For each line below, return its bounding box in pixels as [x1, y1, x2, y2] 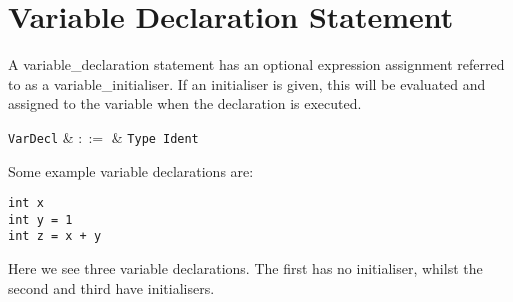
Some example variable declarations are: [8, 160, 254, 181]
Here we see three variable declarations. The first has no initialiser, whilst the [8, 258, 483, 279]
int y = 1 [8, 212, 73, 227]
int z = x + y [8, 229, 102, 244]
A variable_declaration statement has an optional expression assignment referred [8, 54, 505, 75]
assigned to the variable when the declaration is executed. [8, 93, 362, 114]
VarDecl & [8, 126, 74, 147]
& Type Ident [111, 126, 199, 147]
